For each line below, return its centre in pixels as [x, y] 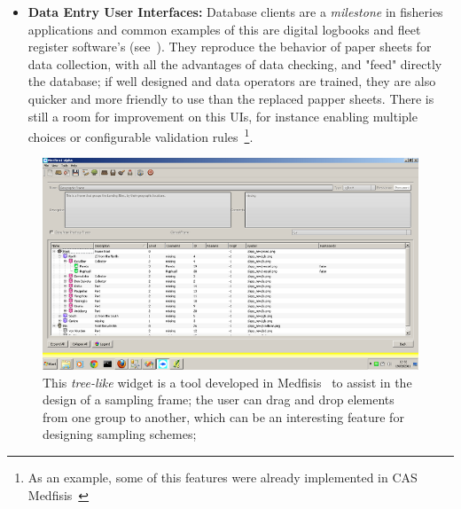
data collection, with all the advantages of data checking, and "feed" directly [235, 63]
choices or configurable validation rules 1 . [141, 135]
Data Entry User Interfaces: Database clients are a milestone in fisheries [235, 12]
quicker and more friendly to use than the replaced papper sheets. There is [231, 98]
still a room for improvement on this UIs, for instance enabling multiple [223, 116]
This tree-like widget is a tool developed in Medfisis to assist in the [227, 382]
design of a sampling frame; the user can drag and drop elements [219, 399]
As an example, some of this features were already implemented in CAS [223, 477]
